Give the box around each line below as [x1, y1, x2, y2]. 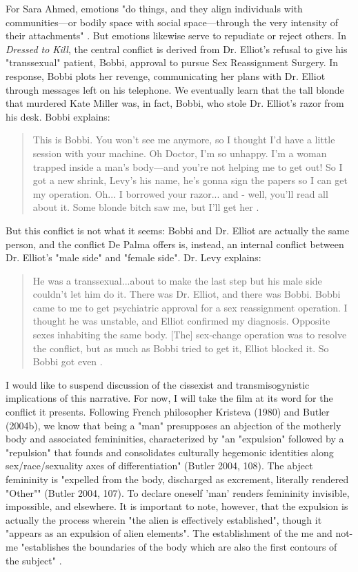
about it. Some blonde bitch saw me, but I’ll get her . [32, 200, 259, 214]
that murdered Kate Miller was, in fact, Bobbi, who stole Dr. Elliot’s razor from [6, 96, 344, 110]
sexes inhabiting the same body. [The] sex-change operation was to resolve [32, 327, 347, 342]
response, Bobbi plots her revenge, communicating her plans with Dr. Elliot [6, 68, 326, 83]
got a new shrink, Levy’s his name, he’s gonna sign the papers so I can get [32, 173, 348, 187]
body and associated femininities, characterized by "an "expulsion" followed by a [6, 431, 344, 446]
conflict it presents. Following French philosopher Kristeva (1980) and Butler [6, 405, 330, 419]
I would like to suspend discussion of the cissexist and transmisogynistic [6, 377, 310, 391]
